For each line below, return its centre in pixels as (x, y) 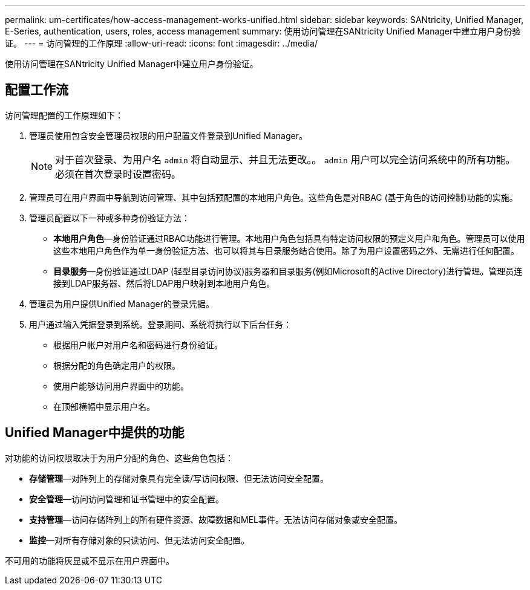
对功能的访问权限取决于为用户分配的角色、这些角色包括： (119, 458)
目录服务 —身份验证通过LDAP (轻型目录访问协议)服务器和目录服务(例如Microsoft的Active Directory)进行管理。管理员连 (288, 271)
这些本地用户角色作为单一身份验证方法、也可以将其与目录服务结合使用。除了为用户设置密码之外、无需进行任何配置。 (286, 250)
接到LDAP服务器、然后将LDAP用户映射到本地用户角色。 (164, 283)
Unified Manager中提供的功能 (95, 433)
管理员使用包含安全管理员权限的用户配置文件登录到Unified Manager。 (168, 135)
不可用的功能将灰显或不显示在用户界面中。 (90, 560)
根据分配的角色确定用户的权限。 (117, 365)
